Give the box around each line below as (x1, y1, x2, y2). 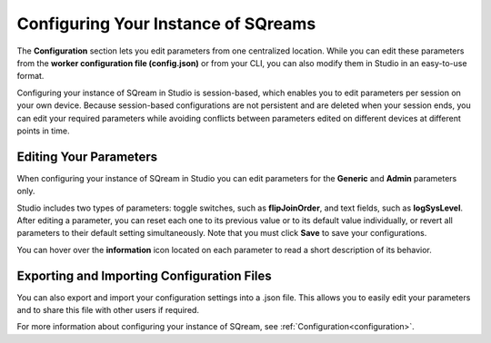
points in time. (16, 125, 70, 136)
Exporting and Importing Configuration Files (16, 268, 272, 283)
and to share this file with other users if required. (16, 305, 200, 316)
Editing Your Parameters (16, 149, 158, 164)
